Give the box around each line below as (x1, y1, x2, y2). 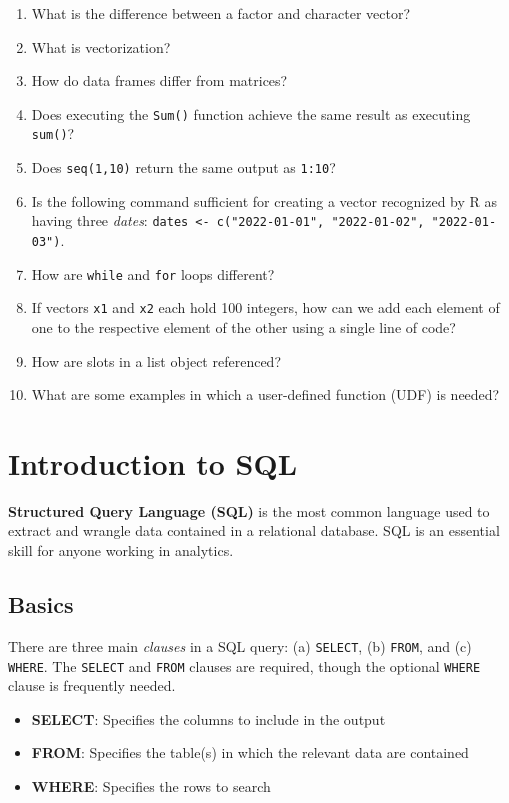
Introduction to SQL (8, 442, 298, 483)
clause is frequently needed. (8, 675, 176, 696)
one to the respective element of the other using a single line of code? (31, 316, 456, 337)
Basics (8, 589, 74, 620)
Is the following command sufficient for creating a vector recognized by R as (31, 190, 498, 211)
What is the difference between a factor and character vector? (31, 3, 411, 23)
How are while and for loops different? (31, 263, 275, 284)
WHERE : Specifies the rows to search (31, 775, 271, 796)
